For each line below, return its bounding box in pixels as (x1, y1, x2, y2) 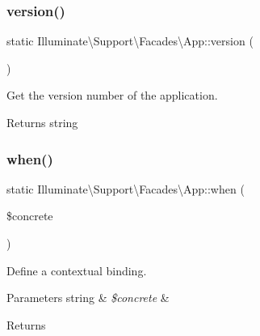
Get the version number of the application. (6, 87, 218, 104)
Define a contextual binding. (6, 262, 147, 279)
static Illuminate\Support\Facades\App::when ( (6, 180, 245, 197)
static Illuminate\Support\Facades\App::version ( (6, 32, 254, 49)
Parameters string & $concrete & (6, 289, 170, 306)
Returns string (6, 114, 78, 130)
